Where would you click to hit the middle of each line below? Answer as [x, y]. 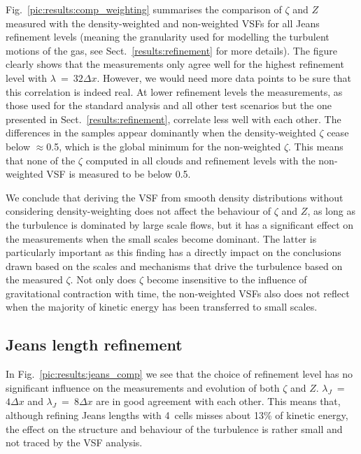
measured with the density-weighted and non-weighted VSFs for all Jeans [163, 23]
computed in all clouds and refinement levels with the [200, 160]
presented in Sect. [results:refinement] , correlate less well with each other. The [174, 119]
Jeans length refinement [94, 345]
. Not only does [103, 279]
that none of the [41, 160]
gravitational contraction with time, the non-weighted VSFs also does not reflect [178, 293]
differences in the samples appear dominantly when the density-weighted [161, 133]
